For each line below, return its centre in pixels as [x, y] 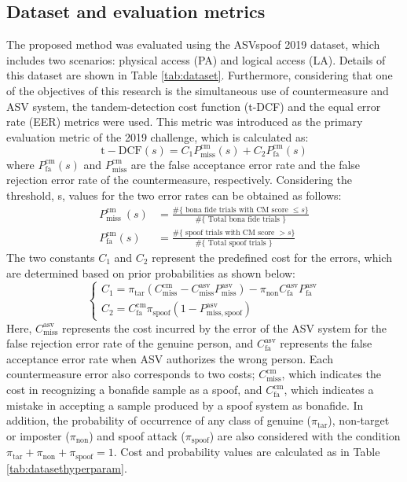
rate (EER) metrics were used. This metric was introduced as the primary [185, 121]
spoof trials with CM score [230, 233]
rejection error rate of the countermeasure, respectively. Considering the [180, 180]
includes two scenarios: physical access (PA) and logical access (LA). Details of [196, 59]
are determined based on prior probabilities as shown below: [151, 272]
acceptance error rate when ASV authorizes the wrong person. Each [170, 358]
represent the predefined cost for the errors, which [272, 257]
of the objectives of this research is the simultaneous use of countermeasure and [198, 90]
